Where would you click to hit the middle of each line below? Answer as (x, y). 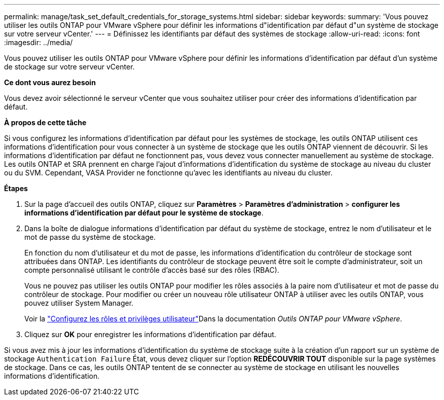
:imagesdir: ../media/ (39, 42)
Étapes (16, 188)
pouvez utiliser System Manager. (79, 303)
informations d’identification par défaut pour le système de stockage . (144, 213)
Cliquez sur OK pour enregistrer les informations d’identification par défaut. (150, 334)
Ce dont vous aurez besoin (50, 82)
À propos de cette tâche (45, 122)
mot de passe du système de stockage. (90, 237)
